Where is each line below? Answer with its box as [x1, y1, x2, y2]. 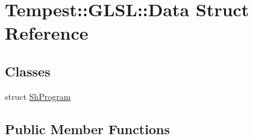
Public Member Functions [5, 119, 170, 138]
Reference [5, 20, 89, 45]
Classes [5, 61, 51, 80]
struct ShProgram [5, 90, 71, 102]
